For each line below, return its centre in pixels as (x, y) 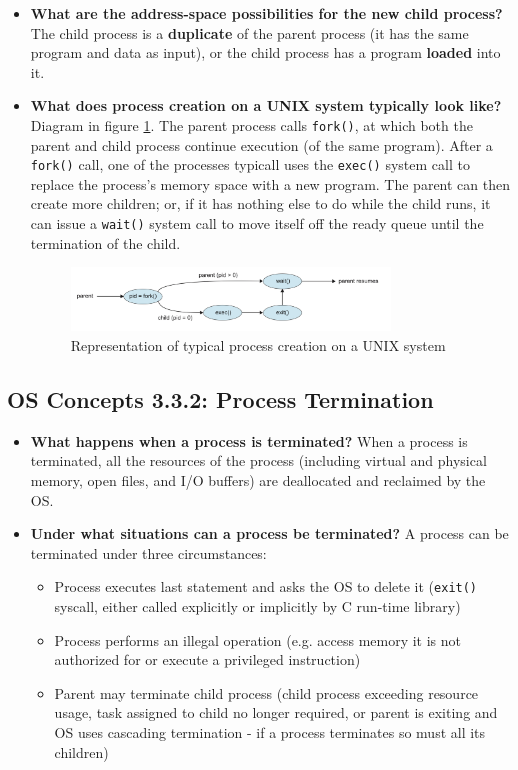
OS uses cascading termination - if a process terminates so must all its (270, 731)
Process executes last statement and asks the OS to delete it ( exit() (266, 586)
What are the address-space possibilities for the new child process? (266, 13)
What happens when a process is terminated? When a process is (249, 440)
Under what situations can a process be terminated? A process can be (269, 533)
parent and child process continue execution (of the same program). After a (261, 144)
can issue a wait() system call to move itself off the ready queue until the (257, 223)
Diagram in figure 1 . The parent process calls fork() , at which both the (251, 124)
